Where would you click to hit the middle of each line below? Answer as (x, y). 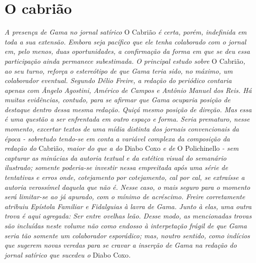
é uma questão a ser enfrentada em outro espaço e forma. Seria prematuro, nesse (127, 119)
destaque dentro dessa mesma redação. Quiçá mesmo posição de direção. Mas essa (128, 109)
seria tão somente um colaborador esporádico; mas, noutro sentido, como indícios (127, 235)
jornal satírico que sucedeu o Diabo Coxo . (68, 254)
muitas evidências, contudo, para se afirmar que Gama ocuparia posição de (118, 100)
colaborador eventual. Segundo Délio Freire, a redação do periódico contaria (118, 80)
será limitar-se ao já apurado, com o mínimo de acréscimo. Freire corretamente (125, 197)
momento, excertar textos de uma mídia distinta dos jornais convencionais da (122, 129)
